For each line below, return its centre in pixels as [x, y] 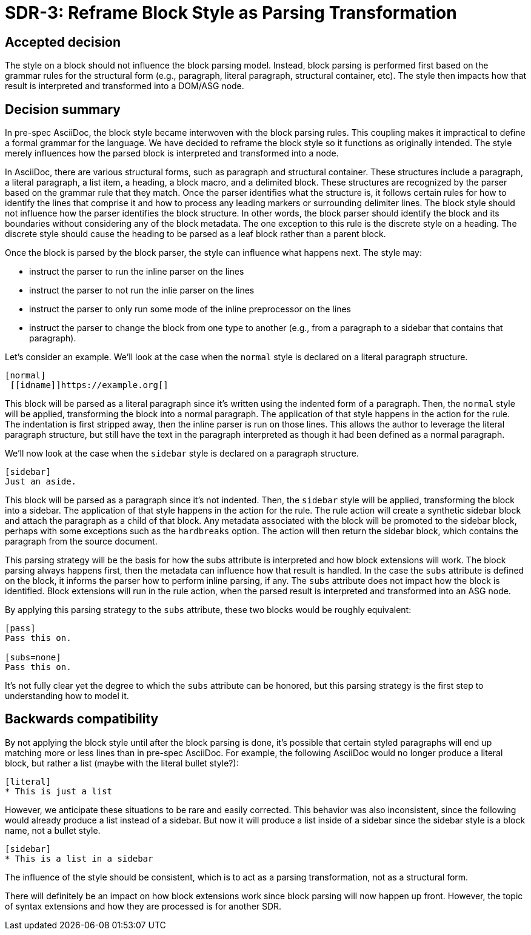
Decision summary [63, 109]
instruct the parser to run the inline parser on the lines [137, 272]
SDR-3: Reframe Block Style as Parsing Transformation [231, 13]
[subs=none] [33, 658]
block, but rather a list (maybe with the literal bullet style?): [122, 763]
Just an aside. [41, 482]
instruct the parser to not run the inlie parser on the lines [142, 290]
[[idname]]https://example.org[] [89, 385]
